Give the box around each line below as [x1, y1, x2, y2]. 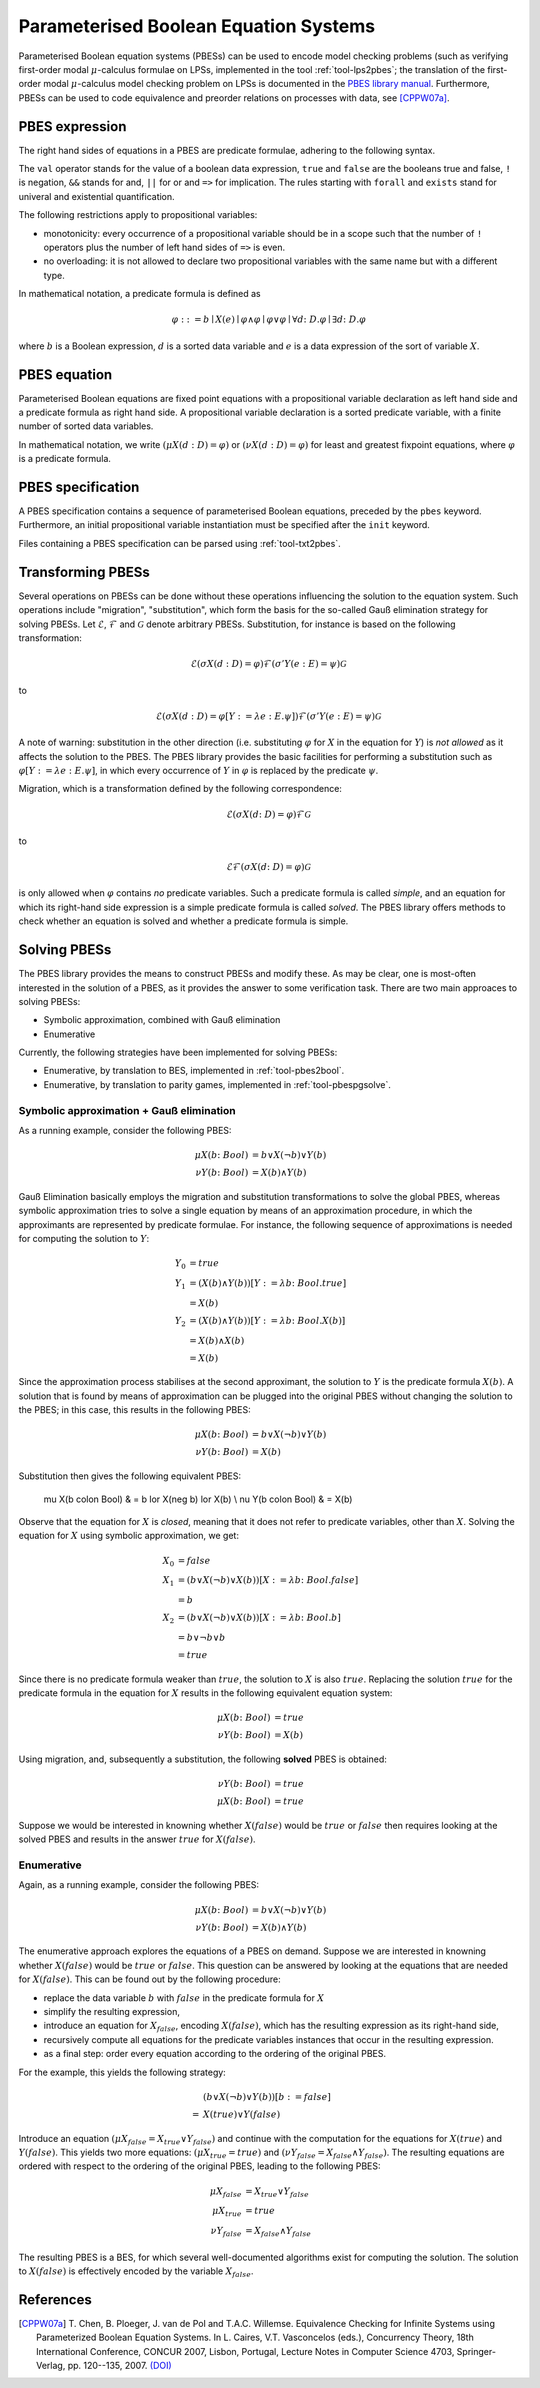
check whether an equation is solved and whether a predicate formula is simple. [18, 915, 349, 927]
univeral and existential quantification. [18, 190, 175, 202]
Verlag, [36, 2360, 66, 2372]
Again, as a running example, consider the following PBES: [18, 1879, 260, 1891]
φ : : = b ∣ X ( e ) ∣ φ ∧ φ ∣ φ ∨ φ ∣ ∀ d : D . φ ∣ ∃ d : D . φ [171, 314, 367, 325]
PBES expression [18, 118, 127, 135]
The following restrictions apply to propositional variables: [18, 209, 258, 221]
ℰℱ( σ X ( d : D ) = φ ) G [226, 861, 312, 873]
